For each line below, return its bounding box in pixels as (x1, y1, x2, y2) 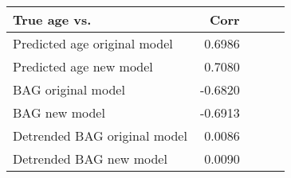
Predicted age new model (13, 57, 153, 75)
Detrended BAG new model (13, 149, 167, 168)
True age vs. (13, 10, 92, 29)
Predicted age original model (13, 34, 173, 52)
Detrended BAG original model (13, 126, 187, 145)
